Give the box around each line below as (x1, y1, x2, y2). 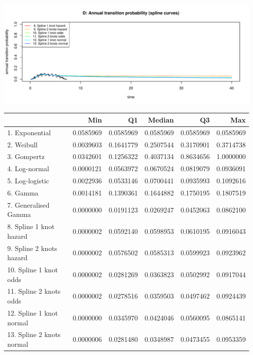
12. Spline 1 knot (7, 307, 58, 318)
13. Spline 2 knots (7, 329, 61, 339)
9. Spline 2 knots (7, 243, 57, 253)
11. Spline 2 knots (7, 286, 61, 296)
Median (148, 114, 174, 124)
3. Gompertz (7, 151, 45, 161)
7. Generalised (7, 199, 50, 210)
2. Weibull (7, 139, 38, 149)
